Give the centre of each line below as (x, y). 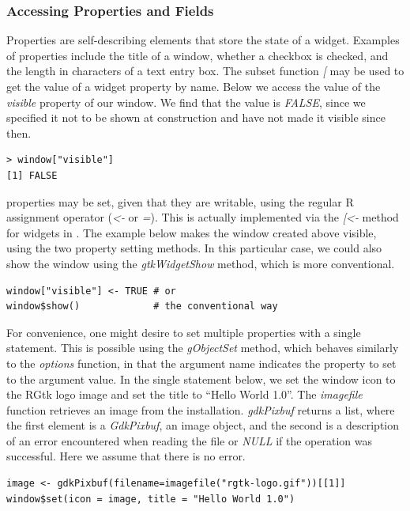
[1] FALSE (32, 175)
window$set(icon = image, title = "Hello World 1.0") (151, 499)
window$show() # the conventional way (142, 307)
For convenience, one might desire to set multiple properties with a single (184, 332)
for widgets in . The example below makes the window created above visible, (192, 232)
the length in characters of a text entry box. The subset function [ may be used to (205, 71)
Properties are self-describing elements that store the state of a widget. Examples (203, 40)
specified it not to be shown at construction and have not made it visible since (196, 117)
